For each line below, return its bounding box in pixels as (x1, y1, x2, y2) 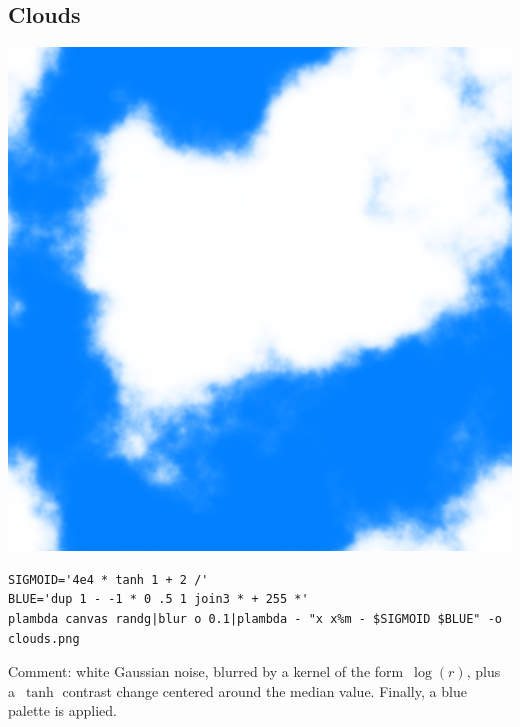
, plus (466, 661, 501, 682)
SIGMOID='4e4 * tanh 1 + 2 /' (8, 572, 209, 587)
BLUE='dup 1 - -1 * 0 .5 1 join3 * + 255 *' (8, 592, 309, 607)
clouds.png (8, 631, 80, 646)
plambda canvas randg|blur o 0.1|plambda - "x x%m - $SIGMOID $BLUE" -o (8, 611, 502, 626)
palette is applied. (8, 700, 117, 721)
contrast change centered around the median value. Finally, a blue (62, 680, 467, 701)
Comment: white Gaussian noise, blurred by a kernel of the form (8, 661, 404, 682)
